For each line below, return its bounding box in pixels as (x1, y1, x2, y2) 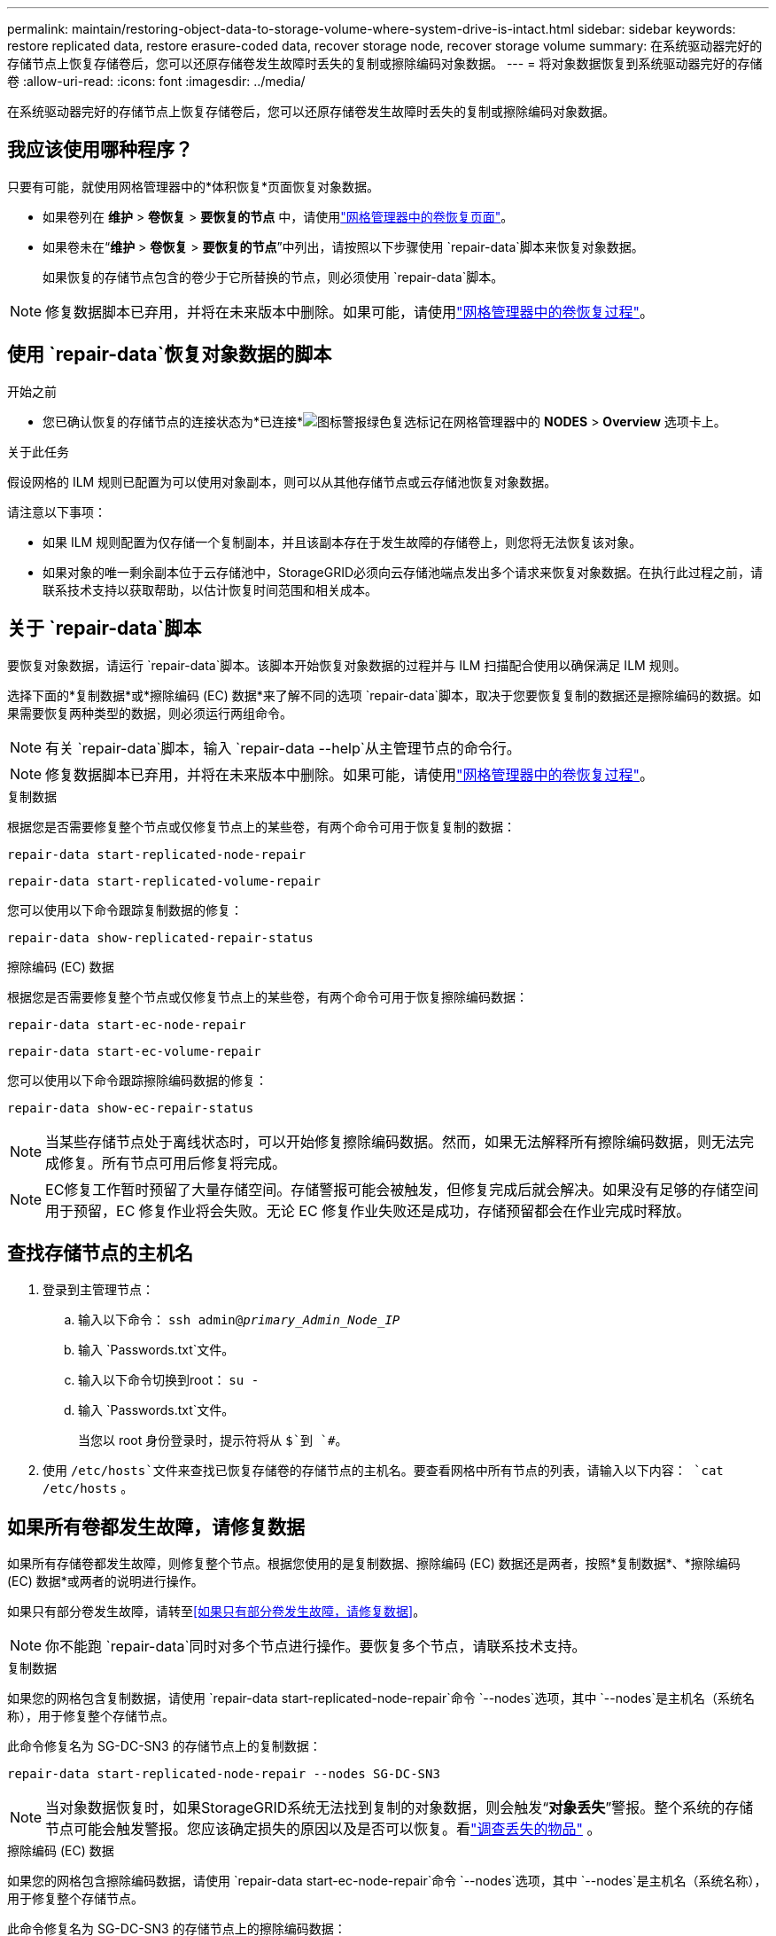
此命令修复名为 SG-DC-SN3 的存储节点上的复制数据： (7, 1738, 322, 1754)
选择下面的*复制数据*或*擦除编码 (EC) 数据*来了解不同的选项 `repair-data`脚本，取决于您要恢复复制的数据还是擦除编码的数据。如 (7, 687, 762, 703)
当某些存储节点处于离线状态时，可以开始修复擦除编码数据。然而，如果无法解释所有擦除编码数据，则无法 (45, 1132, 741, 1151)
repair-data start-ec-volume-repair (7, 1043, 261, 1058)
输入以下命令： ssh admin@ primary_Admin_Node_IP (78, 1312, 400, 1328)
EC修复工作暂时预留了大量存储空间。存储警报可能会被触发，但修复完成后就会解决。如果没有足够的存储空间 (45, 1180, 759, 1198)
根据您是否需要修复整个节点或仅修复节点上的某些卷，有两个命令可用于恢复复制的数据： (7, 818, 516, 834)
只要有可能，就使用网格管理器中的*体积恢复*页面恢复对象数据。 (7, 178, 380, 194)
